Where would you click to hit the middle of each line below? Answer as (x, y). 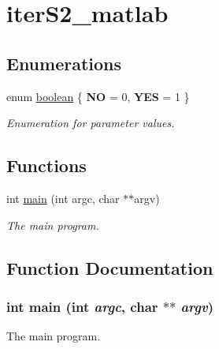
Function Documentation (110, 267)
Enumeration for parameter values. (91, 123)
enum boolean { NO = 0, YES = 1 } (98, 96)
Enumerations (64, 63)
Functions (46, 165)
